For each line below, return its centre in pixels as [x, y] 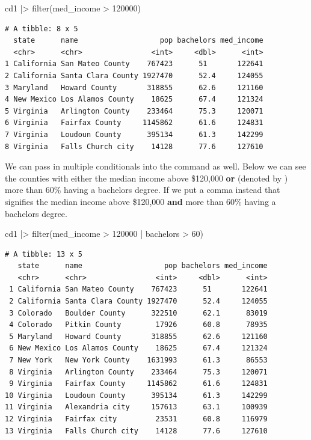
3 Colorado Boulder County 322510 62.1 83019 [138, 313]
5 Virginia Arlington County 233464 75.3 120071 [134, 111]
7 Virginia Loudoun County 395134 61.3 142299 [134, 134]
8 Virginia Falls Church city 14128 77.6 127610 [134, 146]
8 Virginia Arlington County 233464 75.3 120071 [138, 372]
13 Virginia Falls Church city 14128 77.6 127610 [136, 431]
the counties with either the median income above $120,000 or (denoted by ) [146, 178]
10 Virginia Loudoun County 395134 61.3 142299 [136, 395]
